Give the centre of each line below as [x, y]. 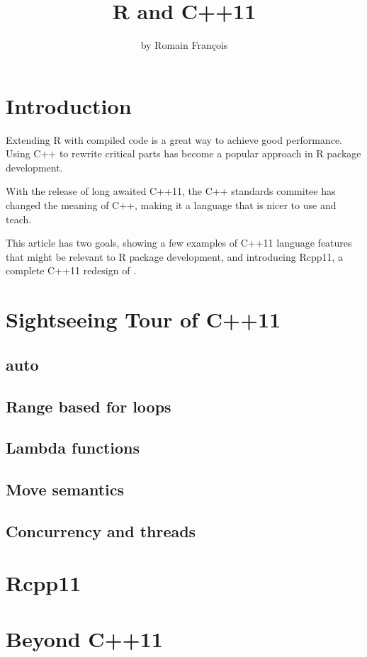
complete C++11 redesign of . [71, 270]
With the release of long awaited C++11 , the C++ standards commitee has [171, 191]
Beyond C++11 [84, 638]
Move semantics [65, 489]
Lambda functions [73, 448]
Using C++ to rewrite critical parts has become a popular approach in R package [183, 153]
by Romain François [184, 45]
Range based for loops [89, 406]
